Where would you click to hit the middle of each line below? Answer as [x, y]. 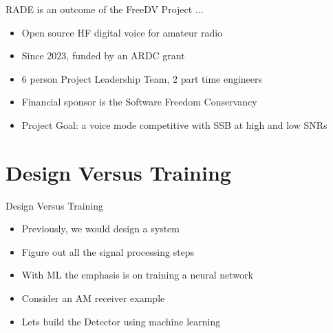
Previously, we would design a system [100, 229]
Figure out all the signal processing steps [108, 251]
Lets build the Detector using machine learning [121, 321]
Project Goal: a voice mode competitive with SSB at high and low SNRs [174, 124]
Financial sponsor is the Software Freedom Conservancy [139, 102]
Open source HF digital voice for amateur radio [122, 32]
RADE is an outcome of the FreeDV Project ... [105, 9]
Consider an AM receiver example [93, 298]
